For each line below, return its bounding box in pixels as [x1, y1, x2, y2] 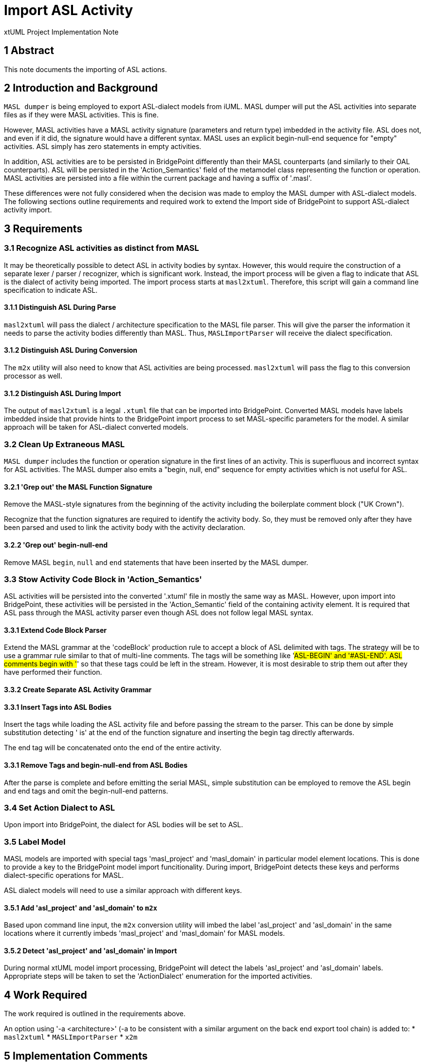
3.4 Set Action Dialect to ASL [4, 802, 115, 813]
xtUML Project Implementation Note [4, 27, 119, 36]
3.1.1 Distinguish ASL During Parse [4, 303, 116, 312]
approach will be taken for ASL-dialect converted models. [4, 423, 188, 432]
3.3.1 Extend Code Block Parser [4, 626, 107, 634]
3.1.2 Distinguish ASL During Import [4, 389, 121, 398]
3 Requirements [4, 222, 83, 235]
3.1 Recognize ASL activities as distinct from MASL [4, 243, 199, 253]
